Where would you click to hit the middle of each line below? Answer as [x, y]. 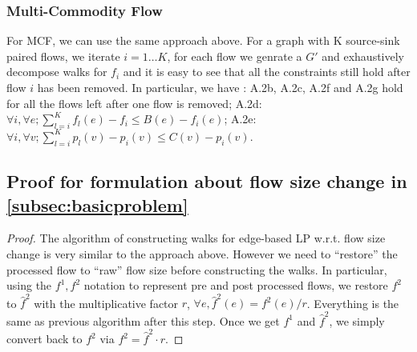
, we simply [357, 320]
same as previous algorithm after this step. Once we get [143, 320]
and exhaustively [363, 56]
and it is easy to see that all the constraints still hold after [267, 72]
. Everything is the [353, 303]
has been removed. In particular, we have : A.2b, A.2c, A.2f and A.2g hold [220, 87]
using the [29, 285]
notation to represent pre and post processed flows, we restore [236, 285]
